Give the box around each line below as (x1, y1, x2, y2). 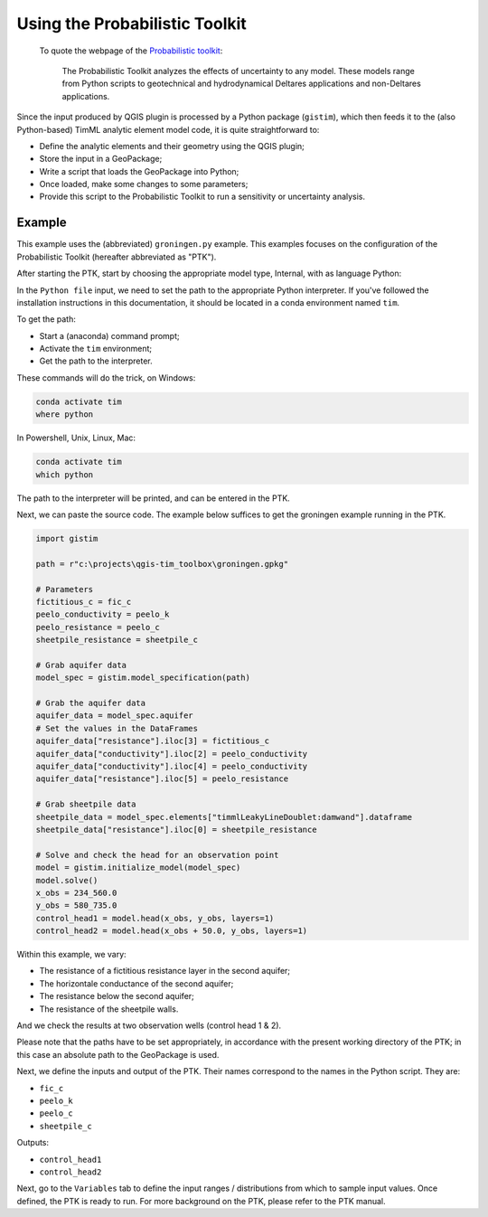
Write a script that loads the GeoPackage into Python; (39, 165, 239, 176)
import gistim (35, 533, 99, 543)
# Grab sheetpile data (35, 799, 136, 809)
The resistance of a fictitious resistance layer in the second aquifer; (39, 966, 291, 976)
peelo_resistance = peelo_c (35, 622, 160, 632)
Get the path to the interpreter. (39, 355, 153, 366)
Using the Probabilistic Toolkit (16, 14, 248, 33)
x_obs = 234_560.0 (35, 887, 117, 898)
